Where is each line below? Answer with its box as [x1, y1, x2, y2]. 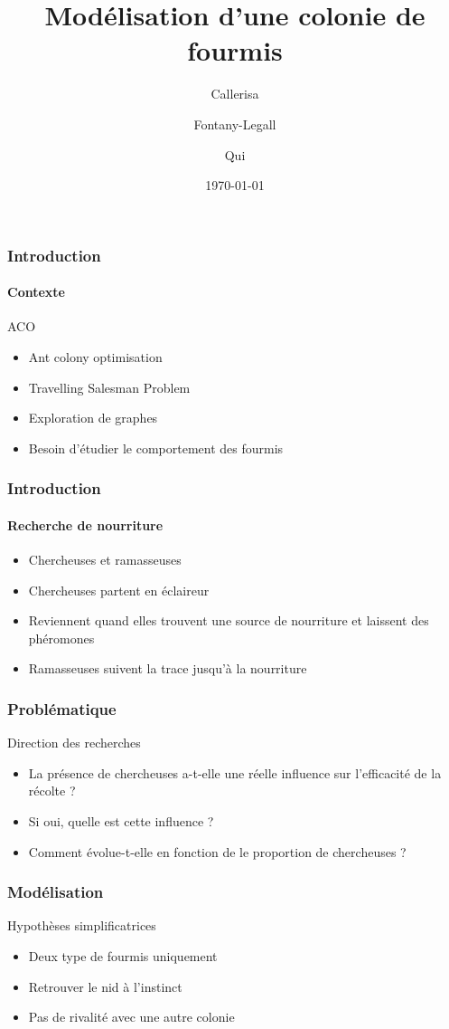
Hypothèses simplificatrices [7, 916, 156, 935]
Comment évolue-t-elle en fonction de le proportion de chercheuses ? [28, 842, 407, 861]
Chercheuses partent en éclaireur [28, 580, 210, 599]
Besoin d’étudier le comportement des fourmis [28, 438, 284, 457]
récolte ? [28, 781, 76, 800]
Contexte [7, 282, 65, 301]
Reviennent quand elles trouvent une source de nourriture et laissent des [28, 611, 429, 630]
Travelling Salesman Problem [28, 377, 191, 396]
